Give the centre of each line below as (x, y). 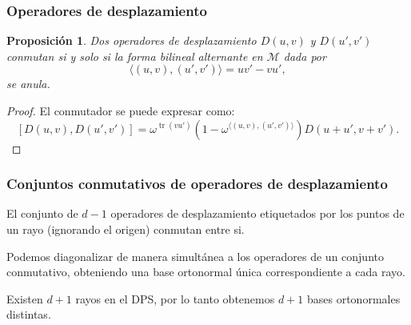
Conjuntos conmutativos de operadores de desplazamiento (197, 184)
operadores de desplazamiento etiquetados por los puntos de (257, 213)
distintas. (29, 314)
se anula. (28, 84)
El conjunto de (42, 213)
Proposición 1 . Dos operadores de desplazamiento (132, 40)
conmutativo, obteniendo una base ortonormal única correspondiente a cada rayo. (206, 272)
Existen (25, 298)
